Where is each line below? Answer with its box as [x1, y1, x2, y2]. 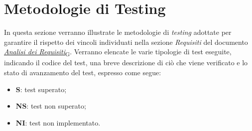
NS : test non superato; [15, 101, 86, 111]
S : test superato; [15, 84, 67, 94]
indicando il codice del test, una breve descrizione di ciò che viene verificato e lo [4, 57, 248, 68]
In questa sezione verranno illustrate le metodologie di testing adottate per [4, 27, 232, 37]
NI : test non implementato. [15, 117, 101, 128]
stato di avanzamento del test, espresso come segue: [4, 67, 161, 78]
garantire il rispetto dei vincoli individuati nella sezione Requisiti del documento [4, 36, 248, 47]
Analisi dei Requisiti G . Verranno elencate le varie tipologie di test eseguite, [4, 46, 232, 58]
